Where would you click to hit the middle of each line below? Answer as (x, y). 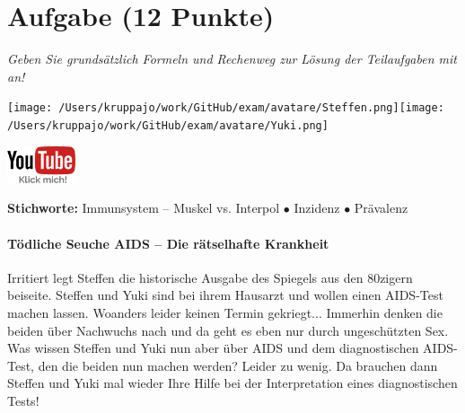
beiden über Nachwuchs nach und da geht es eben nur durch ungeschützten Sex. (228, 330)
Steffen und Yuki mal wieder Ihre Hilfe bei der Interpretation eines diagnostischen (232, 383)
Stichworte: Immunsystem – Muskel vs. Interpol (144, 208)
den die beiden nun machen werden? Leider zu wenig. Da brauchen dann (238, 365)
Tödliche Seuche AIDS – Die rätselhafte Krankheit (168, 243)
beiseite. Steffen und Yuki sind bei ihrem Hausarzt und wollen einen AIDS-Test (225, 295)
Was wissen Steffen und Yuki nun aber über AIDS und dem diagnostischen (213, 348)
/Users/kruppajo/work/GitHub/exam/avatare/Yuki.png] (168, 125)
